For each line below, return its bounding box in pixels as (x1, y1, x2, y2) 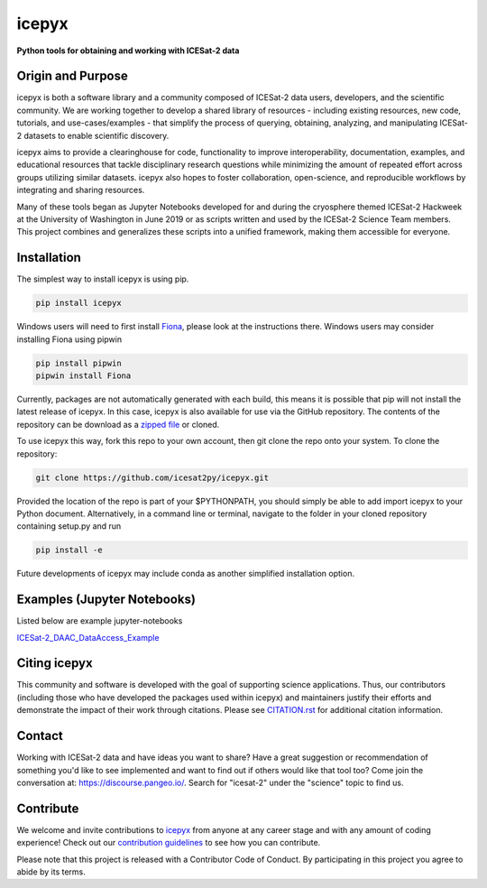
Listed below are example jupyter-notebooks (16, 615, 183, 626)
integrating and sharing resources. (16, 185, 145, 196)
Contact (16, 728, 63, 744)
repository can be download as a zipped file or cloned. (16, 419, 220, 430)
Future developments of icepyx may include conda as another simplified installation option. (16, 569, 355, 579)
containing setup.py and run (16, 521, 122, 532)
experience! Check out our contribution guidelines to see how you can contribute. (16, 837, 321, 848)
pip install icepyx (35, 298, 122, 309)
